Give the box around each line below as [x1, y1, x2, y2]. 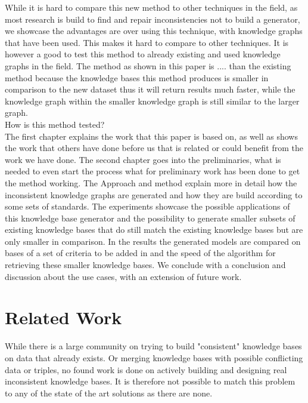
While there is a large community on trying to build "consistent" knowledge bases [5, 340, 302, 352]
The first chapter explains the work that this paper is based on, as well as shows [5, 130, 298, 142]
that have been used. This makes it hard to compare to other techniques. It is [5, 36, 289, 48]
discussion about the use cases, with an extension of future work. [5, 270, 242, 282]
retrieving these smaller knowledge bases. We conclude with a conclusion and [5, 259, 286, 271]
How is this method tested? [5, 118, 105, 130]
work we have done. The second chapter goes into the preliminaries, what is [5, 153, 281, 165]
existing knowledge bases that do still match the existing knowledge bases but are [5, 223, 303, 236]
